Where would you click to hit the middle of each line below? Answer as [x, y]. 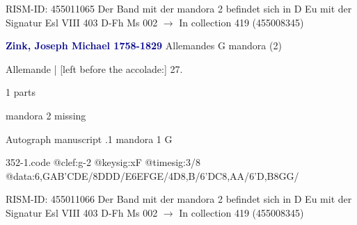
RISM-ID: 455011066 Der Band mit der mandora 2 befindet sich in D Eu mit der [179, 199]
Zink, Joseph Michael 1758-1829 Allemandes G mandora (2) [144, 45]
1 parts [21, 92]
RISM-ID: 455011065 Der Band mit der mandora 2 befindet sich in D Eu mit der [179, 8]
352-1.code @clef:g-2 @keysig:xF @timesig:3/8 [103, 162]
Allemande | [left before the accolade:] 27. [94, 68]
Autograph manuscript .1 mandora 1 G [89, 139]
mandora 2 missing [46, 115]
